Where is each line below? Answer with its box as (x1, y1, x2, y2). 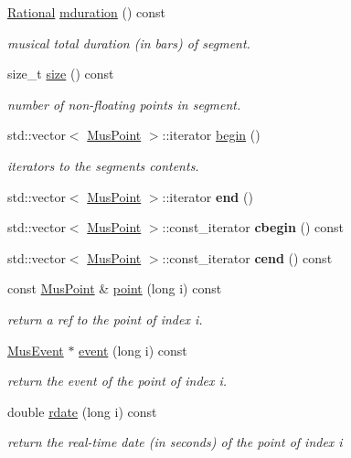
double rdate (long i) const (7, 401, 157, 421)
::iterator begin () (162, 125, 261, 144)
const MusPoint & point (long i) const (7, 279, 222, 298)
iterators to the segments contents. (7, 155, 199, 175)
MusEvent (7, 340, 64, 359)
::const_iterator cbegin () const (162, 218, 345, 237)
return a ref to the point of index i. (7, 309, 203, 328)
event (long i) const (79, 340, 187, 359)
